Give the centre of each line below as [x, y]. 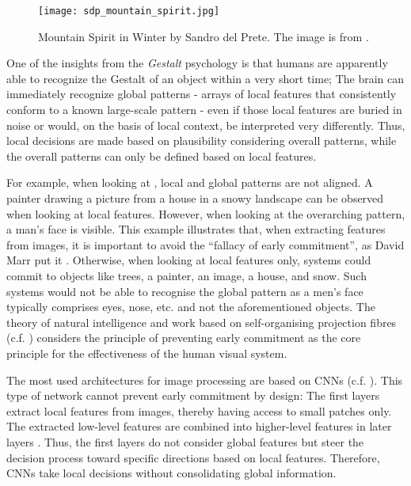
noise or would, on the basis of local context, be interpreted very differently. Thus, [206, 125]
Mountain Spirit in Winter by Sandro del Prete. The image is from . [204, 36]
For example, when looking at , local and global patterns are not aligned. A [190, 182]
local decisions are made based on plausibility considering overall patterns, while [202, 140]
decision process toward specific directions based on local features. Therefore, [193, 457]
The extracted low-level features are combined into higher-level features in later [199, 426]
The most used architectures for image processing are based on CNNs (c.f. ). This [205, 380]
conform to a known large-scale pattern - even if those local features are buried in [204, 110]
